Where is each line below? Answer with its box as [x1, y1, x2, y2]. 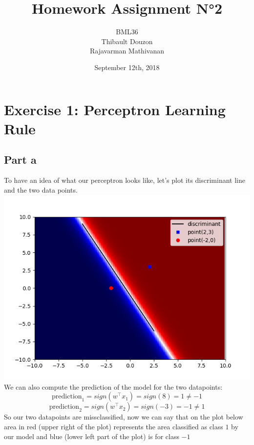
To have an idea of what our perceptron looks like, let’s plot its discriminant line [4, 175, 245, 185]
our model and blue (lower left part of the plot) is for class [4, 431, 179, 441]
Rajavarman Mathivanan [90, 46, 164, 56]
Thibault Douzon [101, 36, 153, 46]
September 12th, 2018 [94, 62, 160, 72]
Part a [4, 152, 37, 167]
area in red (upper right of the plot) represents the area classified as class [4, 421, 223, 432]
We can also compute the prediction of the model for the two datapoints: [4, 381, 223, 392]
